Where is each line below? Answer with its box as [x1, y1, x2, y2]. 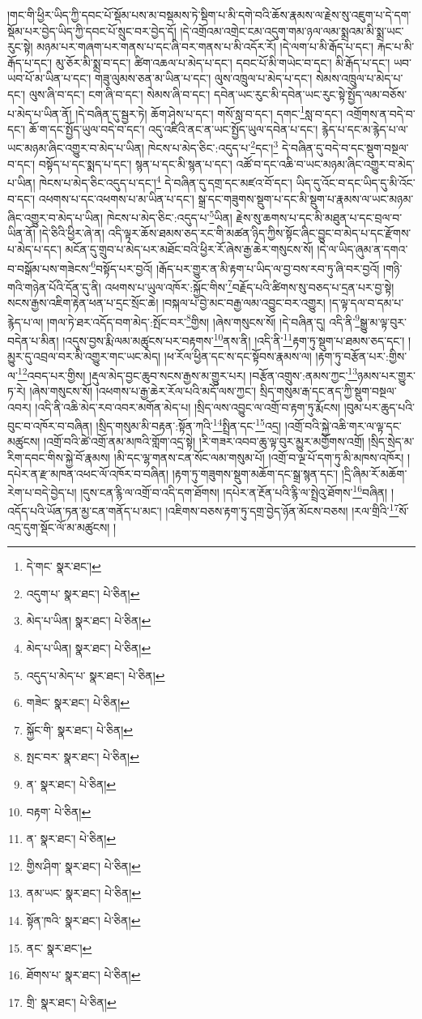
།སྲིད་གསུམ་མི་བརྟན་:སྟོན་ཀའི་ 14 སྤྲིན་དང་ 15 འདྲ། [96, 415, 281, 434]
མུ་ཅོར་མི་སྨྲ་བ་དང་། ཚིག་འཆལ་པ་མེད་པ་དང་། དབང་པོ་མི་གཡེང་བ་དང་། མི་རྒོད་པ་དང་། [55, 54, 390, 71]
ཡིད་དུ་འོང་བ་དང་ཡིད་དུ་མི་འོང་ [296, 173, 416, 191]
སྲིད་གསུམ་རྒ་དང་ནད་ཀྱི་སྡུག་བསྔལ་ [259, 382, 397, 399]
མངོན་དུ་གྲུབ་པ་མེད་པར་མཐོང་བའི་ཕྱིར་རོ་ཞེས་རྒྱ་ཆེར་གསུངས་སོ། [65, 240, 313, 257]
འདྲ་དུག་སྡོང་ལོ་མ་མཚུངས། [7, 518, 110, 535]
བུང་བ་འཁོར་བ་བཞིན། [7, 417, 92, 434]
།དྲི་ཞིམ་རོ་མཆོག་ [341, 465, 407, 482]
